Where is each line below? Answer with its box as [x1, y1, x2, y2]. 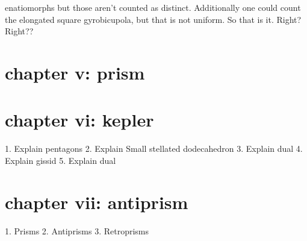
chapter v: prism [5, 60, 145, 84]
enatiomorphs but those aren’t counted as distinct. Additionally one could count [5, 1, 301, 13]
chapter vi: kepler [5, 107, 154, 132]
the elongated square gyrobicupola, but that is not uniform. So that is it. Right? [5, 13, 302, 25]
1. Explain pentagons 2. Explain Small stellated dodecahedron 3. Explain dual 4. [5, 142, 303, 155]
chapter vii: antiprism [5, 189, 188, 214]
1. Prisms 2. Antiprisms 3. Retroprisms [5, 224, 149, 237]
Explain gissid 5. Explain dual [5, 154, 116, 166]
